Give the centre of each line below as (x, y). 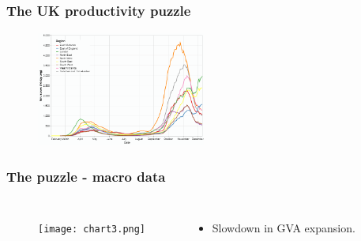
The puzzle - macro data (86, 176)
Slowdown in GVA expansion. (284, 228)
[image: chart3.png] (92, 230)
